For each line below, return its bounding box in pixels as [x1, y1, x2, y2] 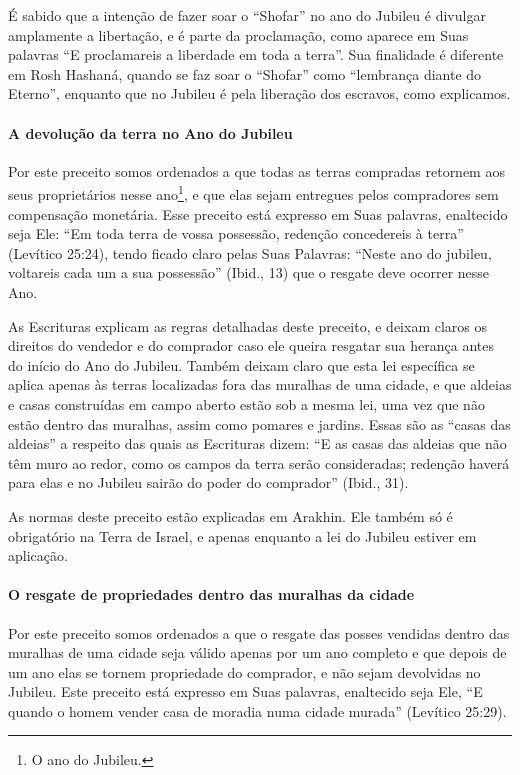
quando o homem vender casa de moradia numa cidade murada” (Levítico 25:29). [8, 700, 507, 721]
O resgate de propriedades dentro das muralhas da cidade [8, 584, 415, 605]
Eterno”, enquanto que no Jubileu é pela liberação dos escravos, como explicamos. [8, 83, 511, 104]
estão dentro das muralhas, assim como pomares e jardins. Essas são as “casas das [8, 413, 511, 434]
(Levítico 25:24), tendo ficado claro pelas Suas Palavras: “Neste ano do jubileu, [8, 242, 492, 263]
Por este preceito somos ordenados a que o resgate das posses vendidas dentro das [8, 622, 510, 643]
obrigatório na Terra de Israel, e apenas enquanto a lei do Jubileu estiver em [8, 525, 477, 546]
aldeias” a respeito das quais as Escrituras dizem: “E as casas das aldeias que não [8, 433, 507, 454]
